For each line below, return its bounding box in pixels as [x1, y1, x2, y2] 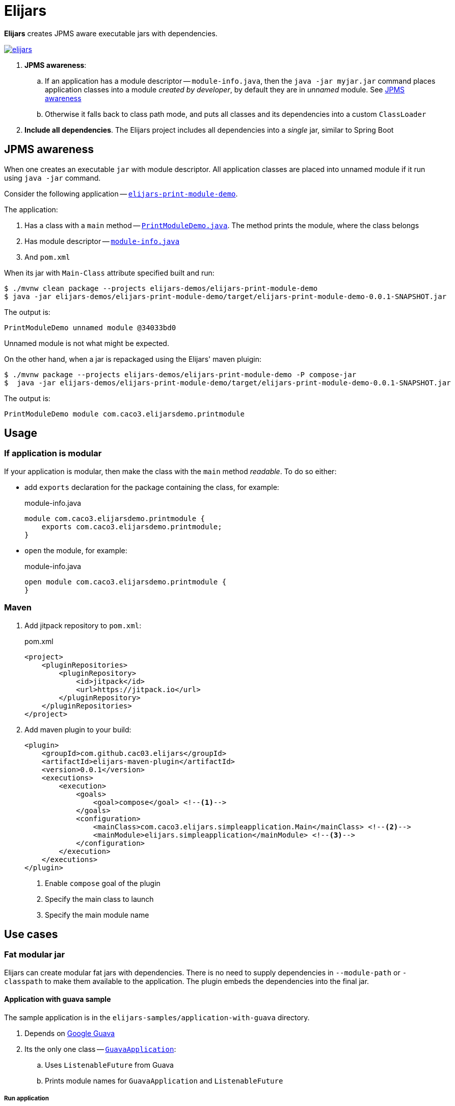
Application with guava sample [4, 995, 111, 1004]
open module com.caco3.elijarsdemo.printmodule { [24, 577, 227, 586]
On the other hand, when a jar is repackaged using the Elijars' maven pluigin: [4, 354, 261, 363]
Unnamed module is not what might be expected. [4, 338, 169, 348]
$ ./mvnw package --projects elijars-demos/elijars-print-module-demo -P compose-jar [4, 370, 357, 379]
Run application [4, 1095, 49, 1102]
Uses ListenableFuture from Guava [45, 1061, 174, 1069]
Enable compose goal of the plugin [45, 878, 160, 888]
